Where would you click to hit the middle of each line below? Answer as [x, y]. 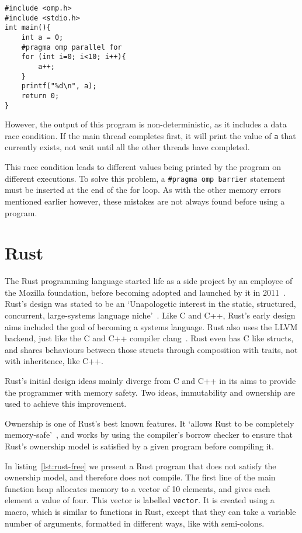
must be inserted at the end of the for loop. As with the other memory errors [143, 190]
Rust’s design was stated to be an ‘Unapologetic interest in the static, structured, [150, 304]
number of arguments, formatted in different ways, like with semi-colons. [135, 523]
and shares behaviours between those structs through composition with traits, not [151, 349]
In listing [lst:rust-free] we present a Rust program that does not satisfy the [140, 465]
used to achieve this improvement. [66, 404]
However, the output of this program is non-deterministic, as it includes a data [146, 124]
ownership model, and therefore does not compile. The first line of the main [140, 477]
